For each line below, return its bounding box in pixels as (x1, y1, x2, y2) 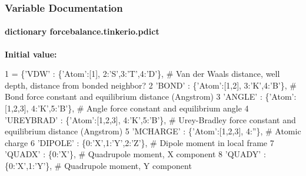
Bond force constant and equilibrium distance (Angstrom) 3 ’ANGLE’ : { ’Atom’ (5, 90, 294, 103)
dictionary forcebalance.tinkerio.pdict (5, 25, 159, 38)
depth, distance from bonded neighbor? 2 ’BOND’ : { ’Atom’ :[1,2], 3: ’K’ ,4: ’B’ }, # (5, 79, 297, 91)
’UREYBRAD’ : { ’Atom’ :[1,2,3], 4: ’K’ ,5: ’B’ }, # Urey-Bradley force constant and (5, 113, 296, 126)
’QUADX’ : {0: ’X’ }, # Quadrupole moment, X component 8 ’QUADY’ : (5, 148, 266, 160)
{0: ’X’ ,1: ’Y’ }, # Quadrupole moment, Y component (5, 159, 192, 171)
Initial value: (5, 48, 57, 60)
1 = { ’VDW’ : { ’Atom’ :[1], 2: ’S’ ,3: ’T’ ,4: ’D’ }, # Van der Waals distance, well (5, 67, 280, 80)
